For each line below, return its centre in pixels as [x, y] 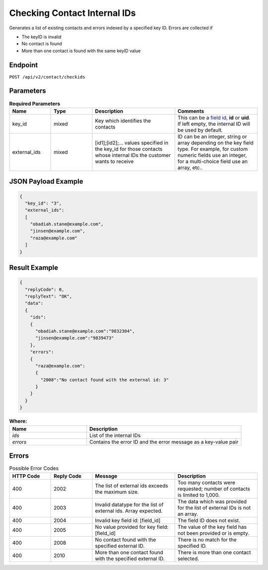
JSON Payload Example [46, 181]
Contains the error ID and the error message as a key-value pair [164, 442]
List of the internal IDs [115, 435]
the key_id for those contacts [129, 149]
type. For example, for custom [213, 149]
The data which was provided [212, 501]
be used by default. [200, 130]
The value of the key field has [212, 527]
